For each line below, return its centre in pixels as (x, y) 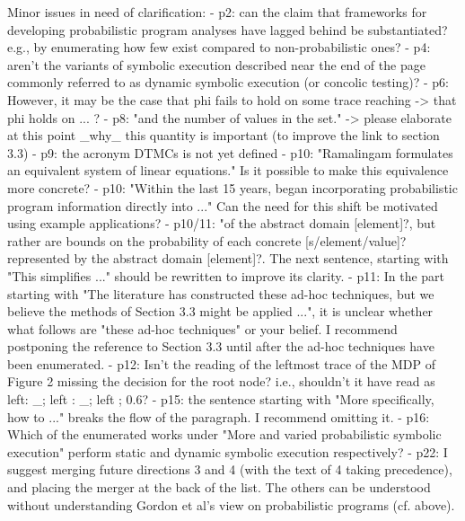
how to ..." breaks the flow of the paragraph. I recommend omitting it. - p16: (219, 416)
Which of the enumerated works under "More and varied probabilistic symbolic (224, 434)
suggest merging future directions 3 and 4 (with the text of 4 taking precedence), (230, 469)
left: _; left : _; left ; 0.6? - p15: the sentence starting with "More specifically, (221, 399)
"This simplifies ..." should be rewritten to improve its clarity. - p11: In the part (226, 275)
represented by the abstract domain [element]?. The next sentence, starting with (228, 258)
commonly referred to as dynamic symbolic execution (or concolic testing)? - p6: (228, 82)
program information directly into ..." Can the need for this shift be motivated (223, 205)
